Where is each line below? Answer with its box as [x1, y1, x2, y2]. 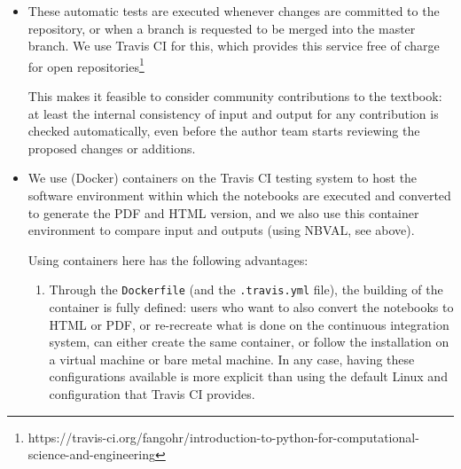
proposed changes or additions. [27, 138, 196, 157]
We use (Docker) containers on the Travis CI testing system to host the [27, 168, 418, 187]
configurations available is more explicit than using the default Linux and [49, 367, 448, 386]
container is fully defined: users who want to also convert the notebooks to [49, 298, 454, 317]
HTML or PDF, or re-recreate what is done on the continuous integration [49, 315, 449, 333]
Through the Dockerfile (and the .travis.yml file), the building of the [49, 280, 443, 299]
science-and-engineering [27, 445, 156, 464]
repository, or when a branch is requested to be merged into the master [27, 19, 416, 37]
